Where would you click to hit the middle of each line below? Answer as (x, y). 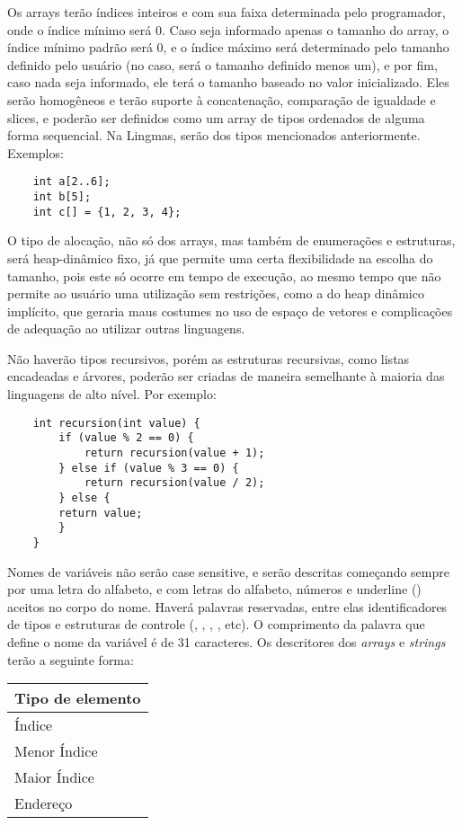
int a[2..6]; (71, 182)
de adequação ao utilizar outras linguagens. (126, 328)
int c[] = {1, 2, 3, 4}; (107, 212)
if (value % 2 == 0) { (126, 438)
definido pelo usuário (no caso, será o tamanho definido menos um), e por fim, (222, 64)
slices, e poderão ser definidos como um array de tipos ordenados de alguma (216, 117)
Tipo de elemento (78, 698)
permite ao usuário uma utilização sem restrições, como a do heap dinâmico (216, 293)
